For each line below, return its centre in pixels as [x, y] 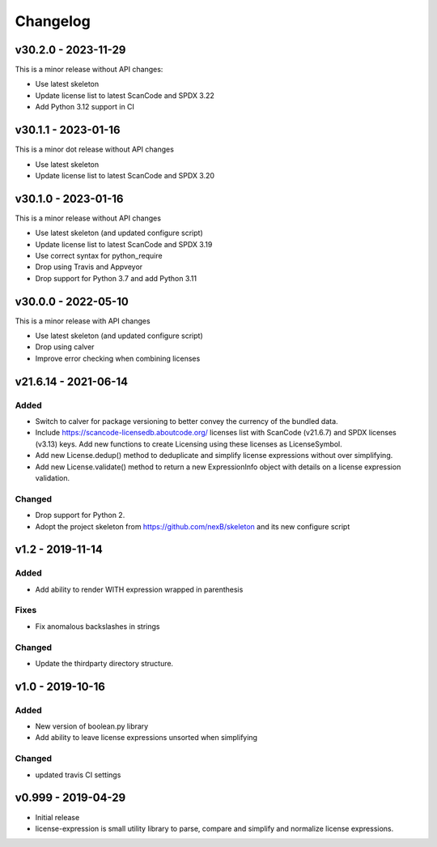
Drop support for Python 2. [80, 515]
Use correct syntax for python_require [99, 256]
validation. [53, 477]
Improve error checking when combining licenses [118, 358]
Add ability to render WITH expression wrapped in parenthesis [139, 589]
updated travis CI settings [78, 775]
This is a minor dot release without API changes [94, 149]
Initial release [57, 817]
